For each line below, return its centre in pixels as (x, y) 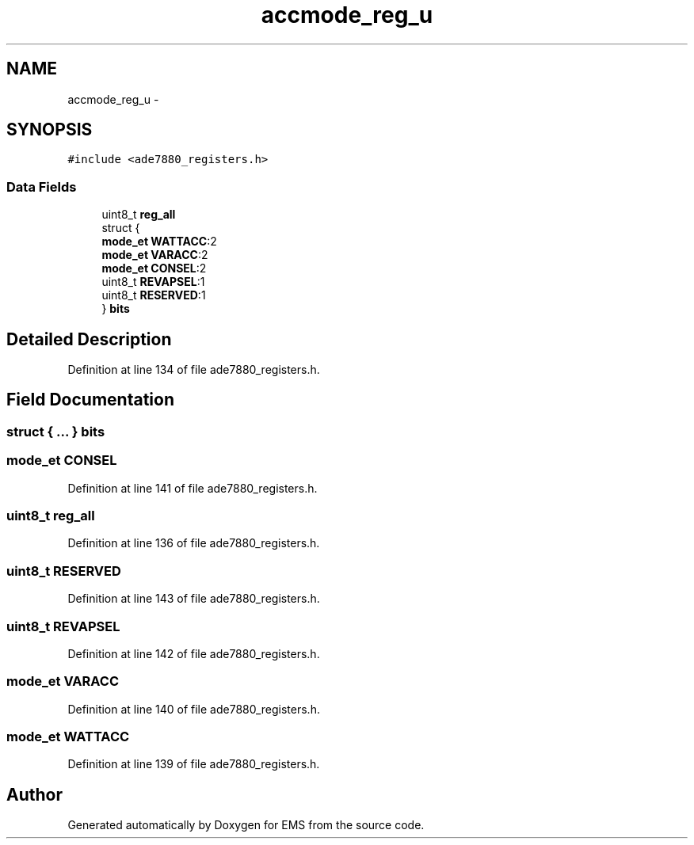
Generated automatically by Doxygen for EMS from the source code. (246, 825)
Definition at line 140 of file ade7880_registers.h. (194, 709)
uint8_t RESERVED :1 (154, 295)
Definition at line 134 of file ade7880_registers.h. (194, 370)
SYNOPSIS (50, 130)
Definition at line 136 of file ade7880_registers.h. (194, 543)
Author (34, 794)
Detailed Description (89, 339)
